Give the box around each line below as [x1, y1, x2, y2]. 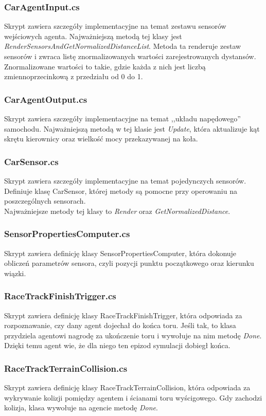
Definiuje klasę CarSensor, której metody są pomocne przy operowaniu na [4, 185, 237, 196]
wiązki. [4, 267, 26, 278]
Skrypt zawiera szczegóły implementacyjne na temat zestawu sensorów [4, 21, 226, 31]
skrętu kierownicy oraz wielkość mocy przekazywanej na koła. [4, 133, 198, 144]
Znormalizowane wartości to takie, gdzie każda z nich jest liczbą [4, 61, 206, 71]
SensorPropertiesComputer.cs [4, 227, 130, 240]
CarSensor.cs [4, 155, 59, 168]
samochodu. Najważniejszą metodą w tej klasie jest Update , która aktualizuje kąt [4, 123, 260, 134]
